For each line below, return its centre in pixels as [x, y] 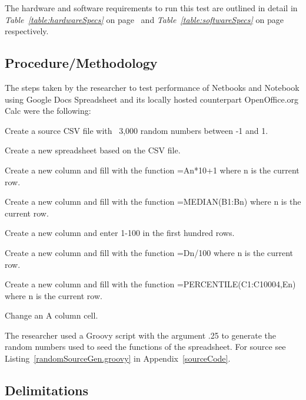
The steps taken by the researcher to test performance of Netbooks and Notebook [152, 87]
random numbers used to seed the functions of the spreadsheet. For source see [145, 347]
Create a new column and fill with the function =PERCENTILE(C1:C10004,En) [150, 284]
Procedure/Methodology [81, 63]
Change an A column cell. [51, 315]
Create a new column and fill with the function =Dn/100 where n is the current [149, 252]
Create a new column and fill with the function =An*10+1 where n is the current [152, 170]
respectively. [27, 31]
